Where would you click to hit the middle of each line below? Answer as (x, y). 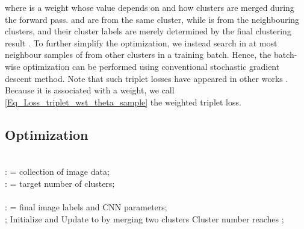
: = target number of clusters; (60, 183)
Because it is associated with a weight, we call (90, 90)
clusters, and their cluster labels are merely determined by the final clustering (148, 31)
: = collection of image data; (57, 171)
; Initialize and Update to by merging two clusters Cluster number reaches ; (144, 218)
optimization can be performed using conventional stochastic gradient (151, 66)
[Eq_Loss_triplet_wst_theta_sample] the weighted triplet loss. (123, 102)
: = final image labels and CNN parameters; (86, 206)
